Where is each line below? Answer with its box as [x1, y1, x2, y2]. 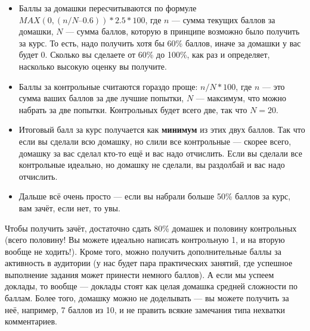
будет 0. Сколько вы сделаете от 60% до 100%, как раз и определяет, [18, 48, 270, 61]
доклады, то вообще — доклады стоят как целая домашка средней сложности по [5, 280, 298, 292]
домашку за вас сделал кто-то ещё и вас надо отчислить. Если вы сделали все [18, 146, 302, 159]
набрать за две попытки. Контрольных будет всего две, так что [18, 103, 247, 115]
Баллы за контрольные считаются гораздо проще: [18, 80, 198, 92]
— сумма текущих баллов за [172, 13, 275, 26]
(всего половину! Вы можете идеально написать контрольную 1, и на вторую [5, 233, 285, 246]
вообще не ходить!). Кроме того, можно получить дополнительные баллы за [5, 245, 281, 257]
